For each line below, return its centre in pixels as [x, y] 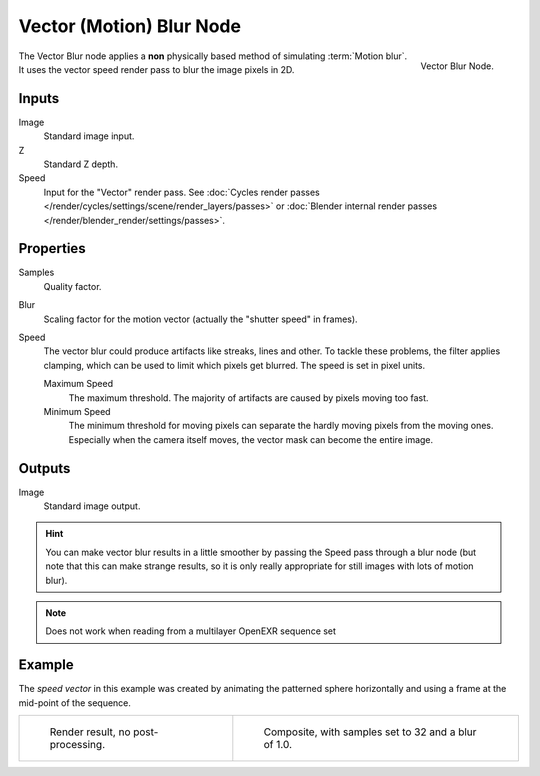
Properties [52, 248]
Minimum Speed [77, 411]
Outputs [44, 468]
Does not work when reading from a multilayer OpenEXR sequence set [191, 631]
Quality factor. [72, 286]
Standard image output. [92, 506]
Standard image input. [89, 136]
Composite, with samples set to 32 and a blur [370, 732]
